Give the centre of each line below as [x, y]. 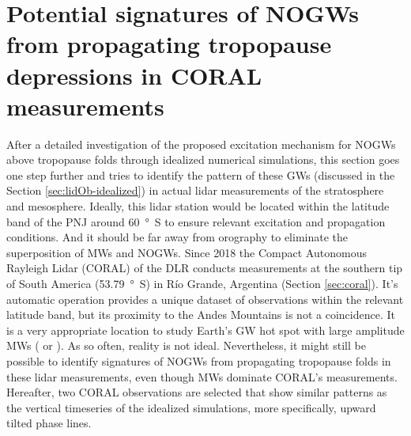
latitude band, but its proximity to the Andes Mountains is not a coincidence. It [201, 315]
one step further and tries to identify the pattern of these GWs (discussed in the [201, 174]
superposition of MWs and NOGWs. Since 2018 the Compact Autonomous [187, 252]
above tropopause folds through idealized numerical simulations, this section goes [203, 159]
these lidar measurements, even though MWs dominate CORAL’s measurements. [202, 376]
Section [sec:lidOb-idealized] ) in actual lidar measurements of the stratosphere [195, 190]
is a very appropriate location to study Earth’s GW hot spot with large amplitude [205, 330]
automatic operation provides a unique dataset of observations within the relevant [205, 299]
